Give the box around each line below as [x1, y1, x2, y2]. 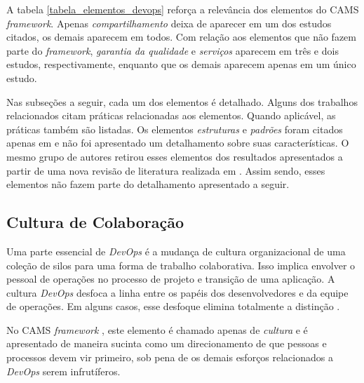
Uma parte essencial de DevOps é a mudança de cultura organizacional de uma [6, 243, 346, 258]
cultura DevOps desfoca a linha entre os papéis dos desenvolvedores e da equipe [6, 285, 349, 300]
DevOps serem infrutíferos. [6, 363, 121, 378]
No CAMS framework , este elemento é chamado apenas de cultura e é [6, 322, 308, 337]
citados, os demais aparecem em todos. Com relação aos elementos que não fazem [6, 29, 356, 44]
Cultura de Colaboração [6, 211, 184, 233]
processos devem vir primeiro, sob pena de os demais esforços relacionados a [6, 350, 333, 365]
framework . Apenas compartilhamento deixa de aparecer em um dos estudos [6, 15, 332, 30]
